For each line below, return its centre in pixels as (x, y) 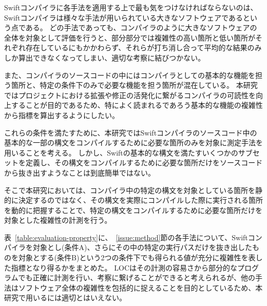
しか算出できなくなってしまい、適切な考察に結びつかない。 (105, 57)
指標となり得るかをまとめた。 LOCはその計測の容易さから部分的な (124, 267)
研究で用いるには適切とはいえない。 (65, 298)
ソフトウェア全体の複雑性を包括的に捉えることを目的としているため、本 (140, 287)
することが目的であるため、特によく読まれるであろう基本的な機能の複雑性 (137, 105)
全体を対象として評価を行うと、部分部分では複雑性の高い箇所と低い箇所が (130, 37)
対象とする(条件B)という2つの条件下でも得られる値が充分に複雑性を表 (137, 257)
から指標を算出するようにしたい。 (62, 115)
